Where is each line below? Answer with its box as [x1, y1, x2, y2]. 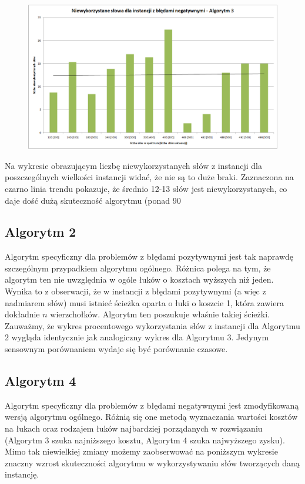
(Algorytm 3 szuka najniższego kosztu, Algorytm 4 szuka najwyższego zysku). [5, 433, 285, 446]
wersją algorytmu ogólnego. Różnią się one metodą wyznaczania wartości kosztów [5, 410, 298, 423]
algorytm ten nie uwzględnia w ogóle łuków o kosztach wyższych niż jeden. [5, 273, 274, 286]
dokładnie [5, 308, 40, 320]
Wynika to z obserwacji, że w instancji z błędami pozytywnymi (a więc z [5, 285, 266, 297]
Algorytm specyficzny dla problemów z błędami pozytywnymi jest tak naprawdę [5, 250, 294, 263]
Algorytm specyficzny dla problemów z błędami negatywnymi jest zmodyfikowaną [5, 399, 299, 411]
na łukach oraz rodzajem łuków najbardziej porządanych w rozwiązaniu [5, 422, 263, 435]
